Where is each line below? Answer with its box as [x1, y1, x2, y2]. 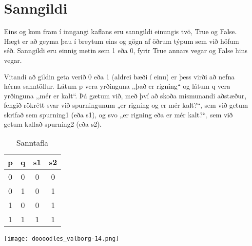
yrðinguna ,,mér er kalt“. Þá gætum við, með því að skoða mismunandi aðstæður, [4, 90, 247, 100]
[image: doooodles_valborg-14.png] [4, 235, 119, 243]
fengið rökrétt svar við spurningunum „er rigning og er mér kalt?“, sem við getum [4, 100, 248, 110]
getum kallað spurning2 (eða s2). [4, 119, 102, 129]
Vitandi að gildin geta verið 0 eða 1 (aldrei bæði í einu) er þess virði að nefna [4, 71, 235, 81]
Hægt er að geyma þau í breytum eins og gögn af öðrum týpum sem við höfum [4, 36, 239, 46]
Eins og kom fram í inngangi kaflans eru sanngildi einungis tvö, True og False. [4, 26, 237, 37]
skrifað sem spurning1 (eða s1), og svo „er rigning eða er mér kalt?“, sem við [4, 109, 233, 119]
